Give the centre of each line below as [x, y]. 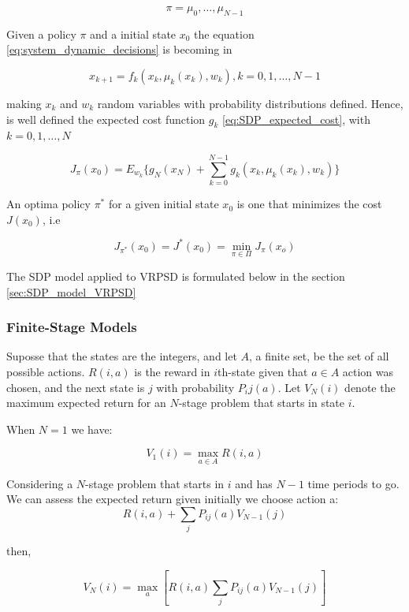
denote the [370, 387]
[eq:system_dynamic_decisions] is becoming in [119, 49]
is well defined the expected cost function [106, 119]
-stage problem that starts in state [262, 403]
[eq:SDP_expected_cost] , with [296, 119]
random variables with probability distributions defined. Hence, [250, 103]
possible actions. [46, 371]
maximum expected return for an [86, 403]
